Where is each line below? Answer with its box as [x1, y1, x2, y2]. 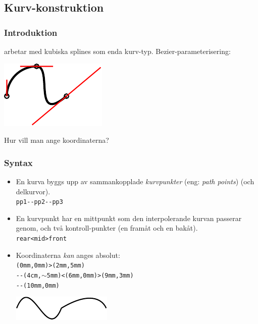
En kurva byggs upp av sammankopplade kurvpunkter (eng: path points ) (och [16, 176, 254, 186]
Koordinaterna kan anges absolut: [16, 249, 120, 260]
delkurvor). [16, 186, 50, 196]
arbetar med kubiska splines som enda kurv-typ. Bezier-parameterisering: [4, 46, 231, 56]
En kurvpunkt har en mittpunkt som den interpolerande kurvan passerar [16, 212, 242, 223]
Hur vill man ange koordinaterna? [4, 135, 109, 145]
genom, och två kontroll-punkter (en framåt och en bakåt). [16, 223, 198, 233]
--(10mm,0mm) [16, 282, 60, 289]
